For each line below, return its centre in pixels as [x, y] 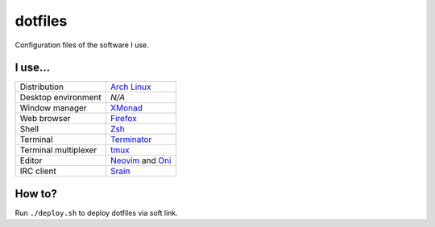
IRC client [38, 171]
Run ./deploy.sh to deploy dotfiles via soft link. [97, 213]
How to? [36, 194]
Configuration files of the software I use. [82, 45]
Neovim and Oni [141, 160]
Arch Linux [130, 87]
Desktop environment [61, 98]
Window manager [54, 108]
